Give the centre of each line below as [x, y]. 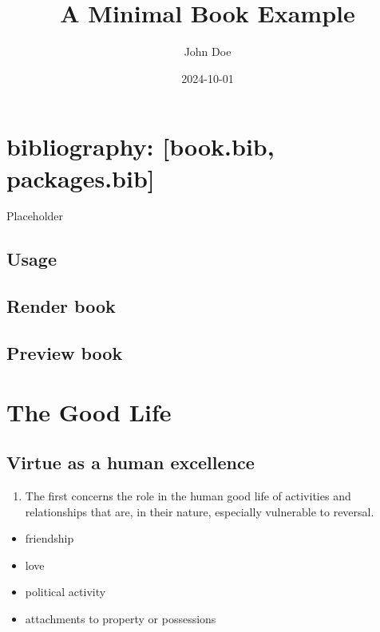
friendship [49, 538]
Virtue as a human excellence [131, 462]
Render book [61, 306]
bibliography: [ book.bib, [141, 146]
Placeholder [35, 216]
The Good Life [89, 411]
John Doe [208, 51]
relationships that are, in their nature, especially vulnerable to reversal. [200, 511]
